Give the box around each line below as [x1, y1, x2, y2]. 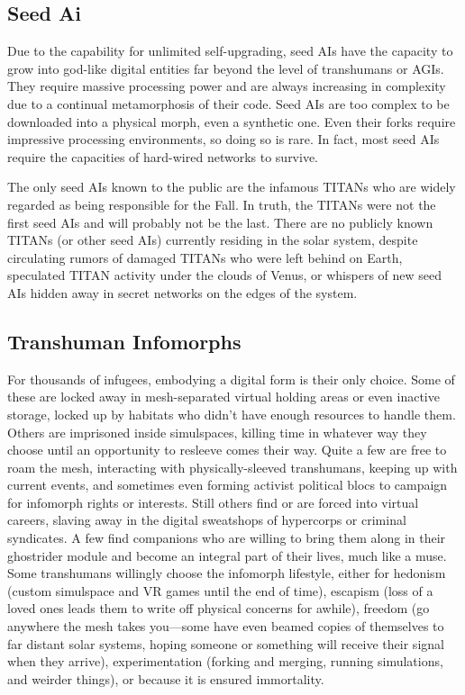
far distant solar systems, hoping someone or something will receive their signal [7, 634, 444, 653]
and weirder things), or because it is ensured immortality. [7, 669, 324, 688]
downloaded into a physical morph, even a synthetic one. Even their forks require [7, 112, 456, 131]
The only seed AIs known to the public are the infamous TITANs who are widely [7, 177, 456, 196]
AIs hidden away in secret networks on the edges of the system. [7, 283, 358, 302]
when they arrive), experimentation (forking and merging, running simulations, [7, 652, 443, 671]
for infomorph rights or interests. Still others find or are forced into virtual [7, 492, 419, 511]
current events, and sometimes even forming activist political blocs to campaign [7, 475, 448, 494]
